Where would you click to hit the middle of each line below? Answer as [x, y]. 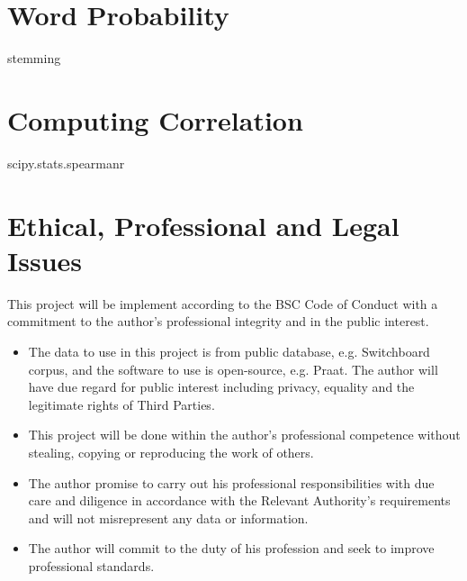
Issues [45, 260]
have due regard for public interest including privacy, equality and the [221, 387]
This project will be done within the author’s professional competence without [244, 435]
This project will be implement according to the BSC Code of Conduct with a [223, 303]
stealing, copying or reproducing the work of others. [171, 452]
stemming [34, 58]
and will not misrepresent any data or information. [168, 517]
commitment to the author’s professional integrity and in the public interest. [218, 321]
